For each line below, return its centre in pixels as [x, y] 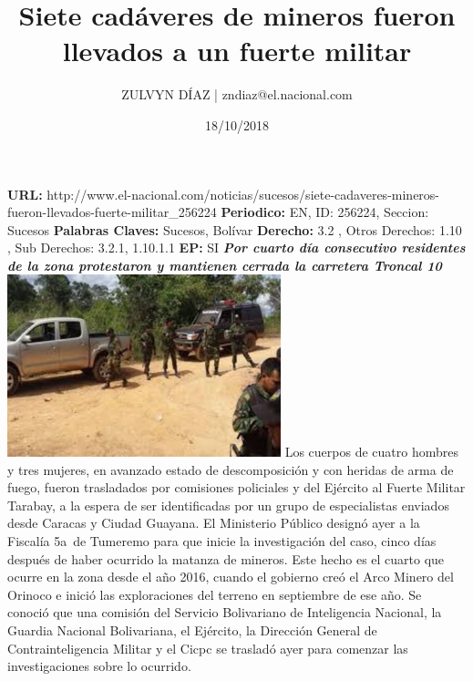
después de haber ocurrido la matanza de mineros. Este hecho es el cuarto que [226, 558]
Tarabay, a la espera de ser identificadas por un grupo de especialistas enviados [228, 505]
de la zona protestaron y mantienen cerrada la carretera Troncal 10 [225, 265]
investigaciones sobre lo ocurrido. [99, 666]
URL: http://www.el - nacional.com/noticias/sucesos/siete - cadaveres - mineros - [224, 194]
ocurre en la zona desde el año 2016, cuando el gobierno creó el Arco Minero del [231, 577]
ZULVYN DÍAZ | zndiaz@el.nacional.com [237, 94]
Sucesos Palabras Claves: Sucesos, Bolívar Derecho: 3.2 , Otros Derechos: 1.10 [235, 229]
